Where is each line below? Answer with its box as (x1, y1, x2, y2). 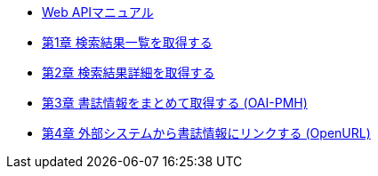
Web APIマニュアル (42, 4, 154, 20)
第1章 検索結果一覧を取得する (42, 35, 213, 50)
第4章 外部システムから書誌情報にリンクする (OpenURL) (42, 125, 371, 140)
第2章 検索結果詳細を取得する (42, 65, 215, 80)
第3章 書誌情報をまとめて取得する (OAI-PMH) (42, 95, 308, 110)
